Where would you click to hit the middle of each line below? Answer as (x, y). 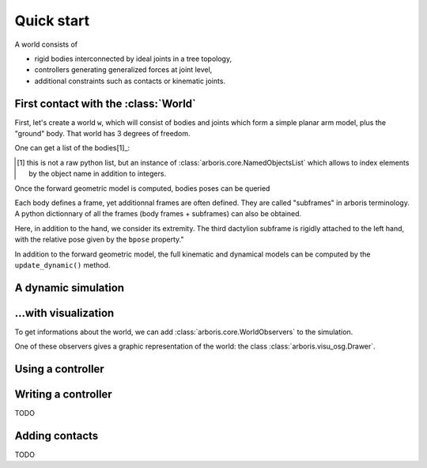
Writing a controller (63, 395)
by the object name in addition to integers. (97, 173)
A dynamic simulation (70, 288)
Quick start (52, 21)
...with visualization (64, 313)
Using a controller (59, 369)
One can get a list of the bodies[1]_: (72, 148)
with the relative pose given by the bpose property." (100, 240)
